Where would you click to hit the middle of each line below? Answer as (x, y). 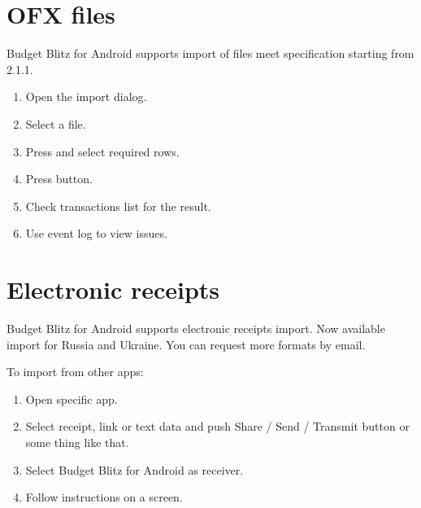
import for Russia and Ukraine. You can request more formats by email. (186, 344)
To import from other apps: (75, 372)
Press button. (59, 179)
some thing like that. (77, 442)
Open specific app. (72, 399)
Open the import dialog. (86, 96)
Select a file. (56, 123)
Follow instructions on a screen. (104, 497)
